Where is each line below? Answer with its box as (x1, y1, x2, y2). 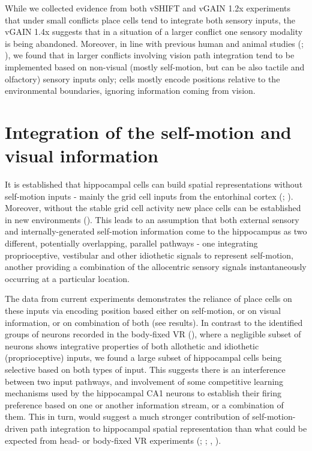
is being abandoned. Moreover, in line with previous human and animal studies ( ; (5, 37, 304, 49)
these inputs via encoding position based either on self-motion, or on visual (5, 304, 281, 316)
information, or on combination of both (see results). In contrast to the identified (5, 316, 303, 328)
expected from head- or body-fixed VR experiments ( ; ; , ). (5, 434, 221, 446)
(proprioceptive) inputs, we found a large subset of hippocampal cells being (5, 351, 282, 364)
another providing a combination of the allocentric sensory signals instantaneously (5, 260, 307, 273)
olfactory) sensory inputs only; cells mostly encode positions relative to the (5, 72, 280, 85)
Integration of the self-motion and (5, 119, 292, 144)
